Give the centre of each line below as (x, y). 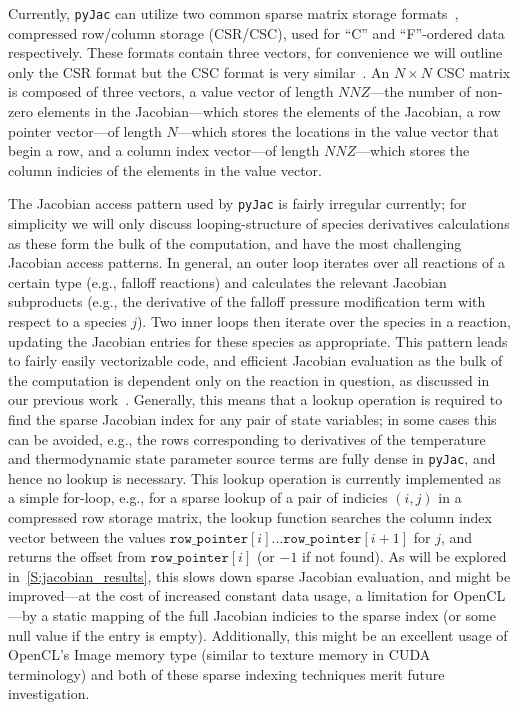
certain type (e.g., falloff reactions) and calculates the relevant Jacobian (227, 281)
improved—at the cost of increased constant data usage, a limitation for (228, 595)
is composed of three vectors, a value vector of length (171, 91)
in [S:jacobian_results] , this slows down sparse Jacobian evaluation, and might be (259, 575)
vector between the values (87, 536)
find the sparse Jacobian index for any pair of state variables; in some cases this (252, 419)
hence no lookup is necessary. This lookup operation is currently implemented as (254, 477)
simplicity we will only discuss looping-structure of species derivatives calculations (259, 223)
